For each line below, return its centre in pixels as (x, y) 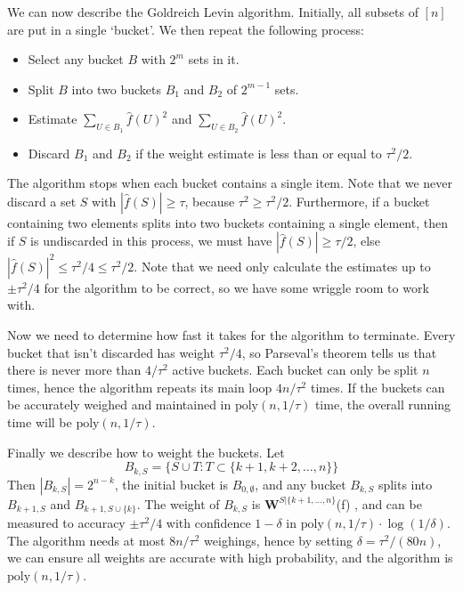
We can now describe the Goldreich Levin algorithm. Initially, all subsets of (213, 12)
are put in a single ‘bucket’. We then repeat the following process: (186, 29)
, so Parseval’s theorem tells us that (339, 352)
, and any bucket (301, 484)
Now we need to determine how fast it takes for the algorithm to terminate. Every (231, 335)
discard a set (42, 201)
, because (210, 201)
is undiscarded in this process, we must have (151, 241)
